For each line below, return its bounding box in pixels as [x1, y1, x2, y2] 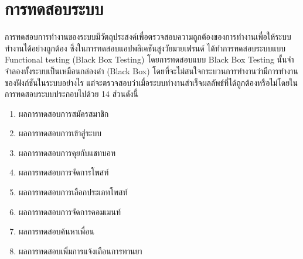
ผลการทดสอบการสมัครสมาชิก [18, 107, 109, 119]
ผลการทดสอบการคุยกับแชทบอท [18, 146, 116, 158]
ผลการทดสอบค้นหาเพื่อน [18, 225, 94, 237]
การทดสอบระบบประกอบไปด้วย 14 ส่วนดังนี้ [5, 88, 138, 100]
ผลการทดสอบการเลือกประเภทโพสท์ [18, 186, 128, 198]
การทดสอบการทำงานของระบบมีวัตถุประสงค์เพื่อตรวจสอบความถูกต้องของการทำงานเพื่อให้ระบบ [5, 30, 291, 43]
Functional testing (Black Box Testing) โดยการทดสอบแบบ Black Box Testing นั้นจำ [5, 53, 294, 65]
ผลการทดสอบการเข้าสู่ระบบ [18, 127, 102, 139]
